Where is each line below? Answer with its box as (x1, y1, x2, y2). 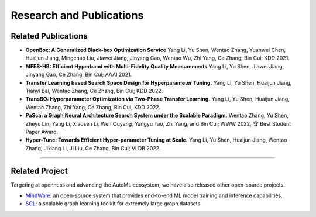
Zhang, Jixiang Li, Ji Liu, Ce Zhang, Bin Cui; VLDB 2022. (25, 144, 161, 151)
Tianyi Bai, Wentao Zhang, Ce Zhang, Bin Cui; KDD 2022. (25, 88, 163, 95)
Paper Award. (25, 128, 59, 135)
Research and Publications (11, 9, 144, 22)
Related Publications (11, 31, 88, 41)
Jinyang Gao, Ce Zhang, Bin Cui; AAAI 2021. (25, 71, 132, 78)
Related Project (11, 166, 68, 175)
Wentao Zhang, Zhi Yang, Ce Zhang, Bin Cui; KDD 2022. (25, 104, 161, 111)
